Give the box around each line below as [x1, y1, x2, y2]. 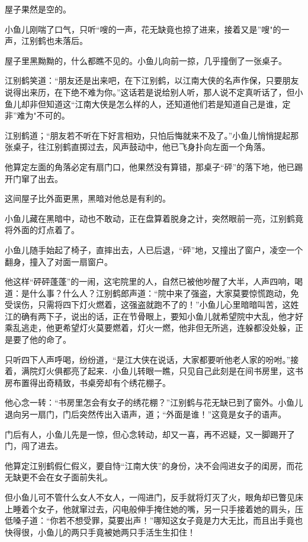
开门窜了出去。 [5, 172, 63, 184]
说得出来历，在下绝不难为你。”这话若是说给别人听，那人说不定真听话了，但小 [5, 85, 303, 98]
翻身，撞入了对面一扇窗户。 [5, 255, 113, 267]
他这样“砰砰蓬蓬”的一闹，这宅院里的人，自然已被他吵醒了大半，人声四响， [5, 275, 295, 288]
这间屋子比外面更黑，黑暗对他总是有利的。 [5, 192, 171, 205]
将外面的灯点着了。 [5, 224, 79, 236]
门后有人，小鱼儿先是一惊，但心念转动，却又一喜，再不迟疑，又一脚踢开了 [5, 428, 295, 440]
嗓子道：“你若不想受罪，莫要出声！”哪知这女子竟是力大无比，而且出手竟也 [12, 514, 303, 527]
